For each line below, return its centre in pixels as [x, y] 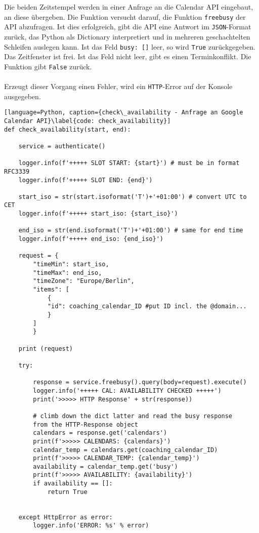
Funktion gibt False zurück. [48, 66]
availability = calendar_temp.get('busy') [105, 466]
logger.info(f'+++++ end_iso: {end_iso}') [91, 239]
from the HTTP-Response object [85, 424]
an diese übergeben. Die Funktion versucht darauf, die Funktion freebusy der [125, 16]
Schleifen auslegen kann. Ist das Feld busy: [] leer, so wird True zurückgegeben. [130, 46]
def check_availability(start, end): [68, 129]
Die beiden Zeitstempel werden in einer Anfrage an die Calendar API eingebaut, [129, 7]
